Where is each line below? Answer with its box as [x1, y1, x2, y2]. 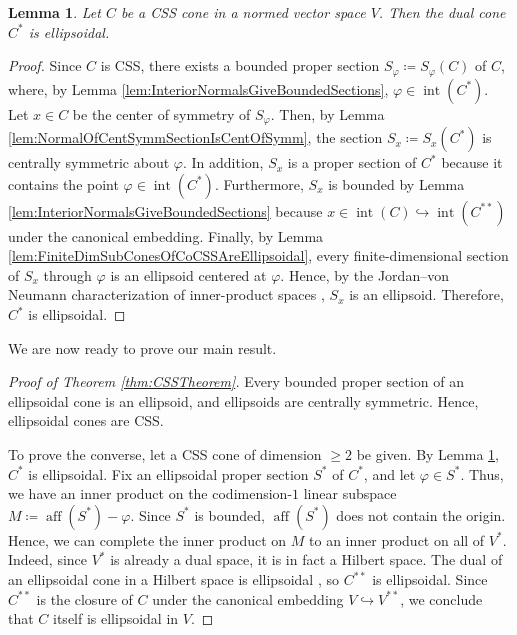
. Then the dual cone [378, 2, 506, 22]
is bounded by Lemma [328, 173, 465, 194]
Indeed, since [8, 549, 88, 570]
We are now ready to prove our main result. [8, 337, 277, 358]
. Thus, [460, 463, 504, 484]
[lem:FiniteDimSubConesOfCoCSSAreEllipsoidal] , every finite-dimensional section [8, 245, 509, 266]
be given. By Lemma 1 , [356, 444, 499, 465]
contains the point [8, 173, 119, 194]
